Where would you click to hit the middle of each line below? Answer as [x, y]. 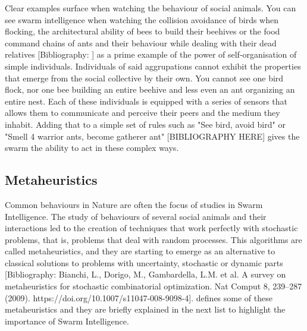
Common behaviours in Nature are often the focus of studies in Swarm [134, 204]
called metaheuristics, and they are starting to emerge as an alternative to [140, 251]
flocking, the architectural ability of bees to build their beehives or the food [142, 31]
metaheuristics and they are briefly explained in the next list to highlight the [145, 309]
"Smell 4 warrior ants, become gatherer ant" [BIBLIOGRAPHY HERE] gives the [152, 136]
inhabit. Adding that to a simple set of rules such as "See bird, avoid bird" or [145, 124]
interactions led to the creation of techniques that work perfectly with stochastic [151, 228]
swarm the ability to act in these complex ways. [92, 148]
